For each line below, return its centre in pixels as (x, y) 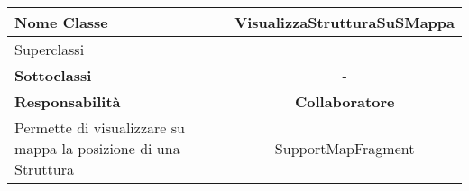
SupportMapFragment (345, 148)
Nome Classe (61, 22)
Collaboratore (345, 101)
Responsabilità (68, 101)
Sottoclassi (53, 75)
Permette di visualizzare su (100, 127)
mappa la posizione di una (97, 148)
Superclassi (50, 49)
